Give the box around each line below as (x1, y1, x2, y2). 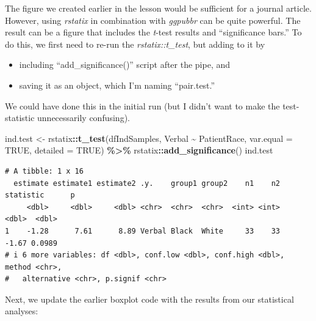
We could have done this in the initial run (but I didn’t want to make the (5, 99, 280, 112)
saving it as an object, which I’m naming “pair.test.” (19, 78, 215, 91)
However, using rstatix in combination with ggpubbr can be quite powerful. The (5, 13, 301, 26)
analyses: (5, 304, 38, 317)
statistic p (5, 191, 75, 200)
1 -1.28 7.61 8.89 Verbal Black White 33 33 (5, 226, 281, 235)
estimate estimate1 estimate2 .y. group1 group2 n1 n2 (13, 179, 281, 188)
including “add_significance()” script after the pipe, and (19, 58, 231, 71)
